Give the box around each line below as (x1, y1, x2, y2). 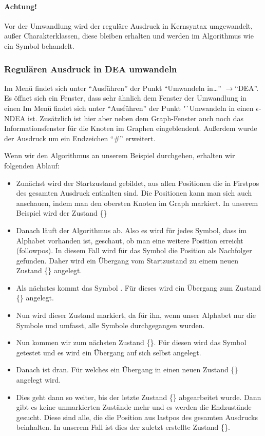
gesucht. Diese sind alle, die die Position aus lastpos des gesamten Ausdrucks (16, 411, 258, 422)
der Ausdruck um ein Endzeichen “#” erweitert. (4, 132, 156, 143)
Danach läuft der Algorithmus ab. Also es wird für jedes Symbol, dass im (16, 224, 247, 235)
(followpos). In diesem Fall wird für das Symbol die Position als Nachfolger (16, 245, 252, 256)
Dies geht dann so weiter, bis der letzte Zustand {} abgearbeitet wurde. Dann (16, 391, 261, 402)
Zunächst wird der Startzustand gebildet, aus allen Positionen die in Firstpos (16, 177, 259, 188)
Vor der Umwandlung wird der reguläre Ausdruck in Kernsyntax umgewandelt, (4, 20, 253, 31)
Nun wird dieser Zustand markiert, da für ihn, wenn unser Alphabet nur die (16, 310, 256, 320)
